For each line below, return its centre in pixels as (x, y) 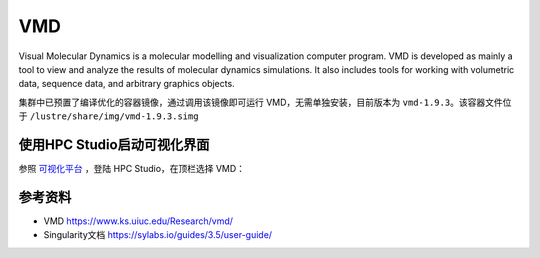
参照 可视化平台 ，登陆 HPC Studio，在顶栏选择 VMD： (131, 169)
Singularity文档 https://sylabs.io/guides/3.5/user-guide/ (158, 235)
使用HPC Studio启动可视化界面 (114, 144)
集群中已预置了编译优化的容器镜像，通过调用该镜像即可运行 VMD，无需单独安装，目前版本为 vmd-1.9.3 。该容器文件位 (265, 102)
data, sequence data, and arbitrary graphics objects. (126, 84)
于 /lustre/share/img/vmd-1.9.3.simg (108, 116)
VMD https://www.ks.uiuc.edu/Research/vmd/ (138, 221)
